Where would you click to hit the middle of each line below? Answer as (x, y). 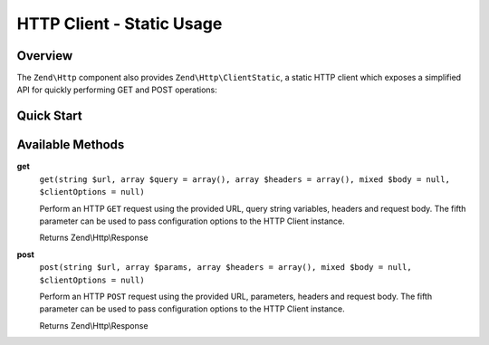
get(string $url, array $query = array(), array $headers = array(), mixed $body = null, (244, 179)
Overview (45, 56)
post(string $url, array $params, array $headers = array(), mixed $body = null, (225, 268)
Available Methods (71, 145)
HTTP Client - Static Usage (120, 24)
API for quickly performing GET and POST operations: (117, 90)
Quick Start (49, 116)
